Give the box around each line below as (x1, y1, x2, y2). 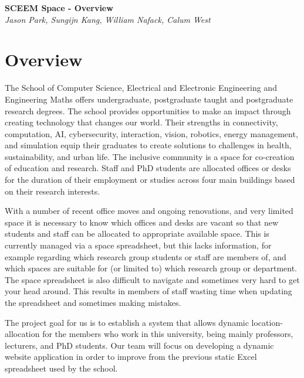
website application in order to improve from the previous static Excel (5, 350, 257, 363)
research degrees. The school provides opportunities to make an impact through (5, 104, 291, 117)
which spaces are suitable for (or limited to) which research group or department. (5, 262, 297, 274)
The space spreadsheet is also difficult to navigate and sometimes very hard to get (5, 273, 300, 285)
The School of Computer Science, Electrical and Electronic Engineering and (5, 81, 277, 94)
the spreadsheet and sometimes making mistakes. (5, 297, 181, 308)
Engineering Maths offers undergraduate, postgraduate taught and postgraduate (5, 93, 293, 105)
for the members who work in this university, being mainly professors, (42, 328, 293, 340)
